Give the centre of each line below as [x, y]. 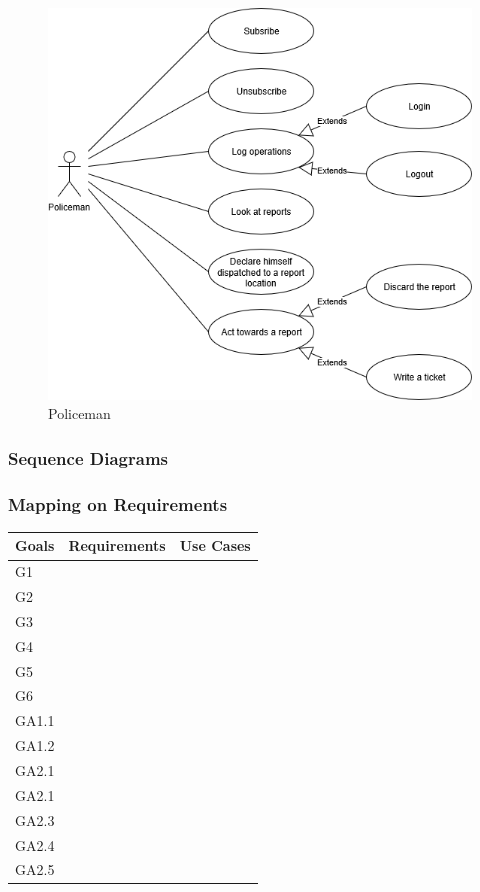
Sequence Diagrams [88, 457]
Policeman [79, 413]
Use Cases [215, 545]
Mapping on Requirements [118, 503]
